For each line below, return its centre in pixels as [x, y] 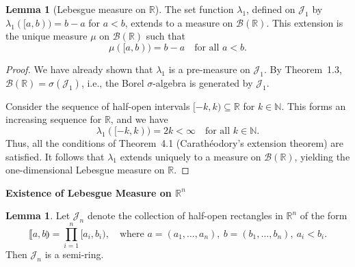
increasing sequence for [54, 119]
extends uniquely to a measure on [190, 156]
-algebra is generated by [203, 82]
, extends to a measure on [179, 22]
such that [166, 36]
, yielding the [322, 156]
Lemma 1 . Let [38, 215]
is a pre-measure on [209, 69]
